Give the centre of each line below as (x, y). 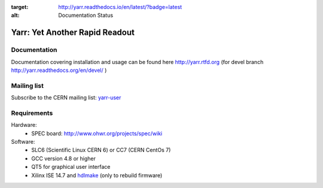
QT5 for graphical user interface (71, 167)
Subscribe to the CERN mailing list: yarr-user (66, 98)
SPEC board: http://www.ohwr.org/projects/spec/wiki (97, 133)
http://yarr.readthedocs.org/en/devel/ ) (59, 70)
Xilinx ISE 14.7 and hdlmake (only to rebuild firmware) (97, 175)
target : (20, 7)
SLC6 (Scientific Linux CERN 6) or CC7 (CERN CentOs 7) (101, 150)
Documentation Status (86, 16)
